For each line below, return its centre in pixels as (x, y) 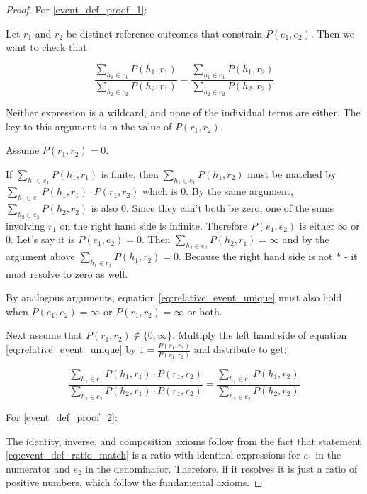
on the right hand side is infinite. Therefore (154, 225)
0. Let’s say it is (40, 239)
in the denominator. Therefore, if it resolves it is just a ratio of (221, 468)
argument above (40, 256)
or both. (205, 311)
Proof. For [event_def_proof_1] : (77, 9)
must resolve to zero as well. (67, 273)
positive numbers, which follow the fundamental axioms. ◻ (134, 482)
